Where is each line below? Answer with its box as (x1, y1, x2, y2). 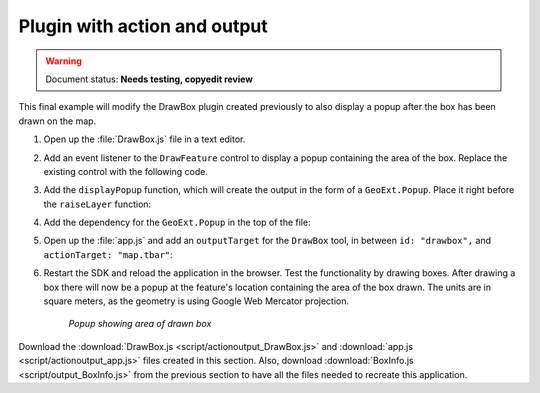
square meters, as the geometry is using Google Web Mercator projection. (43, 295, 350, 307)
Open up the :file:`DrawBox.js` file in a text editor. (43, 133, 246, 145)
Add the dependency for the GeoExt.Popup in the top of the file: (43, 216, 311, 229)
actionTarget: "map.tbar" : (43, 248, 174, 260)
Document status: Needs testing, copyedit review (45, 73, 254, 85)
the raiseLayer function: (43, 198, 152, 210)
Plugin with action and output (18, 15, 269, 37)
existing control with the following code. (43, 165, 209, 177)
